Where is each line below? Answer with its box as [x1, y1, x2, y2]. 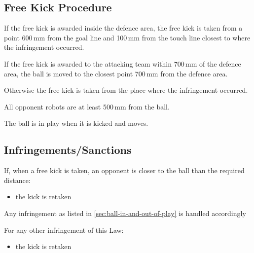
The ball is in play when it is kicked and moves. [4, 118, 148, 128]
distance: [4, 175, 31, 185]
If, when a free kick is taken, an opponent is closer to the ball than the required [4, 165, 245, 176]
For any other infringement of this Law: [4, 224, 124, 235]
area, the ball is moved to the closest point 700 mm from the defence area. [4, 68, 228, 78]
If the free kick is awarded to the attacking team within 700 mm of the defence [4, 58, 241, 69]
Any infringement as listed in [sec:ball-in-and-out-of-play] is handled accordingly [4, 208, 246, 218]
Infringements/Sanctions [4, 142, 132, 157]
